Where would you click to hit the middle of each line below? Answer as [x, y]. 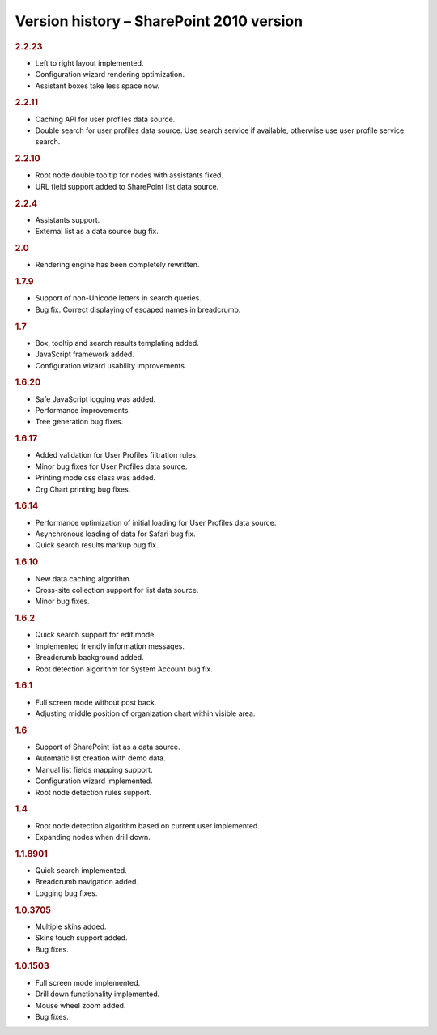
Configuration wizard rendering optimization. [110, 75]
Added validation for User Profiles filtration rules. [117, 455]
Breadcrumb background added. [90, 658]
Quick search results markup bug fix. [97, 545]
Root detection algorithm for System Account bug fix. [124, 669]
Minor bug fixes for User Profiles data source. [111, 466]
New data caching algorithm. [83, 578]
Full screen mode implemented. [88, 982]
